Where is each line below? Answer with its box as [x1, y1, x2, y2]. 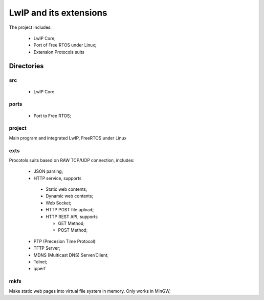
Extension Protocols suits [33, 49, 85, 55]
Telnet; [33, 259, 47, 264]
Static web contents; [45, 186, 88, 192]
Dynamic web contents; [45, 193, 94, 199]
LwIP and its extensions [9, 7, 108, 18]
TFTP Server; [33, 245, 61, 251]
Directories [9, 61, 44, 70]
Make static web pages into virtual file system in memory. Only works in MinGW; [9, 288, 171, 294]
